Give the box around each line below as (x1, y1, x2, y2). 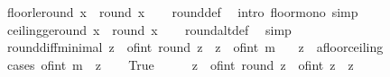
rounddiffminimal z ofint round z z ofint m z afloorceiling (6, 38, 384, 56)
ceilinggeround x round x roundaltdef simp (6, 20, 292, 38)
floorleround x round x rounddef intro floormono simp (6, 3, 358, 21)
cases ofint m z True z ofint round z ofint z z (6, 55, 354, 73)
